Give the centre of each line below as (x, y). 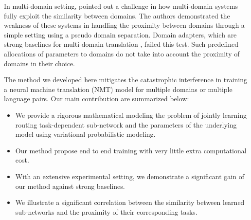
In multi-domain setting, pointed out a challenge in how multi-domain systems (121, 6)
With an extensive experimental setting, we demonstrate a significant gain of (130, 176)
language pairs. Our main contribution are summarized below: (97, 99)
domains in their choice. (39, 63)
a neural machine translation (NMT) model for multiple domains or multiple (118, 89)
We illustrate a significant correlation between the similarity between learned (130, 202)
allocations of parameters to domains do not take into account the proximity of (122, 53)
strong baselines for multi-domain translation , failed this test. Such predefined (121, 44)
